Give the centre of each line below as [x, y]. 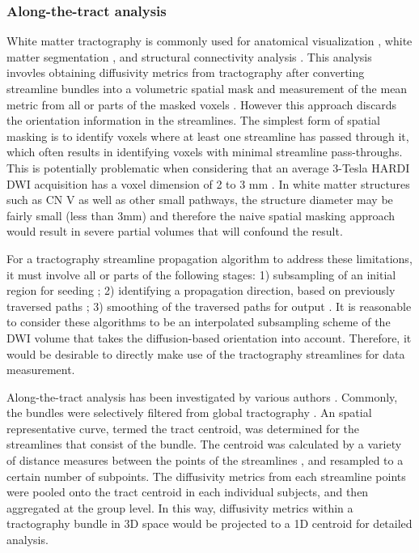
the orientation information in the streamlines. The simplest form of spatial [193, 120]
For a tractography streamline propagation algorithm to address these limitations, [209, 258]
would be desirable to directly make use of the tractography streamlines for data [206, 353]
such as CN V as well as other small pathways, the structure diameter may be [200, 200]
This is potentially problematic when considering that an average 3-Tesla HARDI [208, 167]
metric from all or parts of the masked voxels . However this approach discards [202, 104]
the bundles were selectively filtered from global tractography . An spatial [189, 413]
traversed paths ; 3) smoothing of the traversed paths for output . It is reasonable [209, 306]
